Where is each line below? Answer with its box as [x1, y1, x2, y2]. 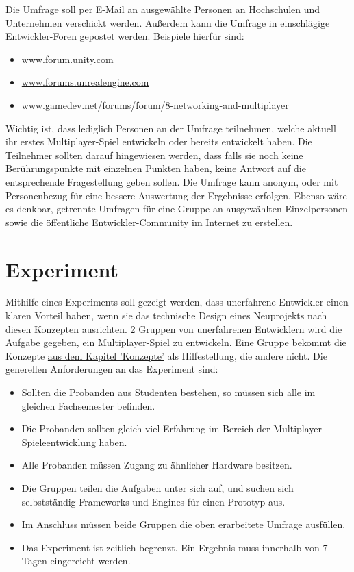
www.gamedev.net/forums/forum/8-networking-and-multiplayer [21, 97, 289, 112]
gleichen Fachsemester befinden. [21, 398, 155, 412]
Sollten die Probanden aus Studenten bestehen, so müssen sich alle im [21, 385, 316, 399]
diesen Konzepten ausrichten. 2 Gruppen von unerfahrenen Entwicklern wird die [5, 321, 342, 336]
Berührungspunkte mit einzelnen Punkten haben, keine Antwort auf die [5, 161, 306, 175]
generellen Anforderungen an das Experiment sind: [5, 362, 218, 376]
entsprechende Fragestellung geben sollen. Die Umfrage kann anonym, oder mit [5, 174, 338, 188]
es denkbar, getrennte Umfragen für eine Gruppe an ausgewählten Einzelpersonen [5, 201, 349, 216]
